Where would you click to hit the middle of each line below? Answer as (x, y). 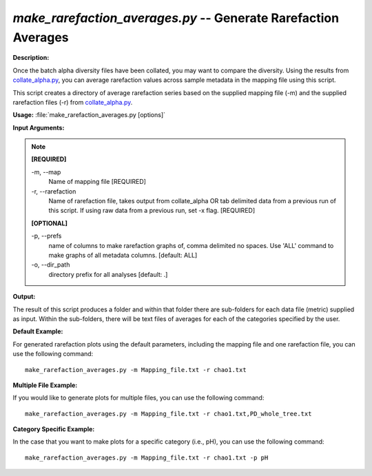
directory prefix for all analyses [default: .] (108, 274)
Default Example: (38, 331)
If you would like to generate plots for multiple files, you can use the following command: (138, 398)
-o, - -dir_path (51, 265)
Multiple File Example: (45, 385)
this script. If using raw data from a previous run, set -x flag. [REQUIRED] (152, 211)
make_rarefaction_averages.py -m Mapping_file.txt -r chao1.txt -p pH (147, 457)
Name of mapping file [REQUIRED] (97, 182)
